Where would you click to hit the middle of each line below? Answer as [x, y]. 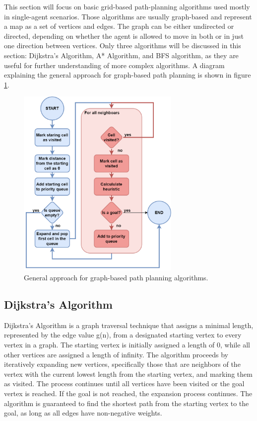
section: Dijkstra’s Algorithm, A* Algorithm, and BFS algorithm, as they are [121, 55]
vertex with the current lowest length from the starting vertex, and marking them [128, 374]
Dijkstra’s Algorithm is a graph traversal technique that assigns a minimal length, [129, 325]
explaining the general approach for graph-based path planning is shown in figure [128, 75]
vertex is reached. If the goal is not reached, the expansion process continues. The [128, 393]
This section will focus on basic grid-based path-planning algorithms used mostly [127, 6]
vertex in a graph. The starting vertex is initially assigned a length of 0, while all [127, 345]
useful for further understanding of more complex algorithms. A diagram [114, 65]
